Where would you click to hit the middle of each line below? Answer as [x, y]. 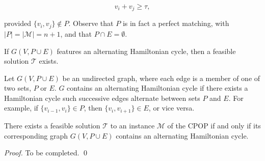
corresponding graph [36, 135]
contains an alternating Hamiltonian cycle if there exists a [157, 88]
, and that [76, 33]
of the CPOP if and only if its [214, 125]
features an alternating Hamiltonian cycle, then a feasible [146, 51]
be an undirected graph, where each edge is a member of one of [161, 78]
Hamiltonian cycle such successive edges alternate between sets [102, 98]
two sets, [18, 88]
